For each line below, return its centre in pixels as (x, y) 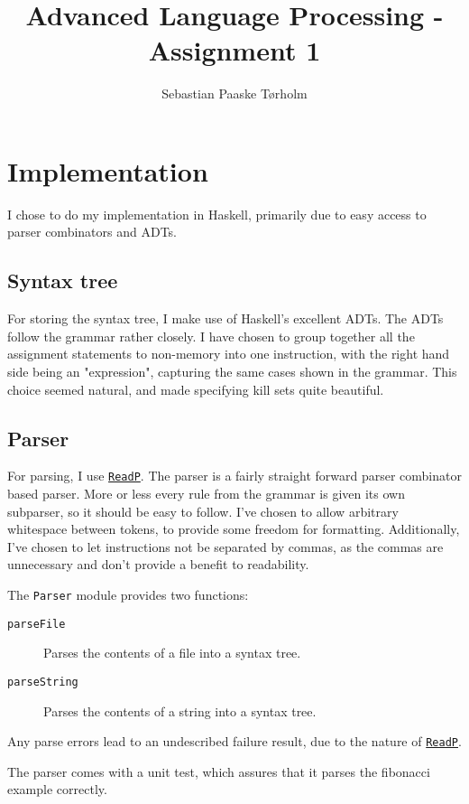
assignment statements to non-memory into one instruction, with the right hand (229, 354)
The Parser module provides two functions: (128, 595)
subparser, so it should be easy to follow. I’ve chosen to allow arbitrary (203, 511)
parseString (43, 682)
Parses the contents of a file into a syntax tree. (172, 653)
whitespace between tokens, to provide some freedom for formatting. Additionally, (234, 529)
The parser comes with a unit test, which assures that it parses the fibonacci (219, 771)
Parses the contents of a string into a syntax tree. (180, 711)
